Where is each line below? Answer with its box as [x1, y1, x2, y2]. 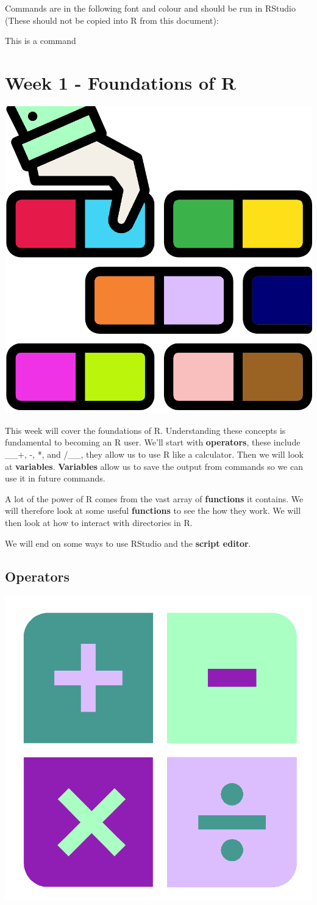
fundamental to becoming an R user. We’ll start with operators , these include [5, 436, 301, 449]
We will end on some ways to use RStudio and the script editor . [5, 536, 251, 549]
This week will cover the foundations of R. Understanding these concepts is [5, 424, 286, 436]
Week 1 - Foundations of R [5, 70, 236, 95]
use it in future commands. [5, 472, 105, 485]
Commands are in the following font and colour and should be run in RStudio [5, 2, 296, 14]
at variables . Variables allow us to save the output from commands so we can [5, 460, 303, 472]
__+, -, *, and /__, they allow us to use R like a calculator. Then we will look [5, 448, 304, 461]
